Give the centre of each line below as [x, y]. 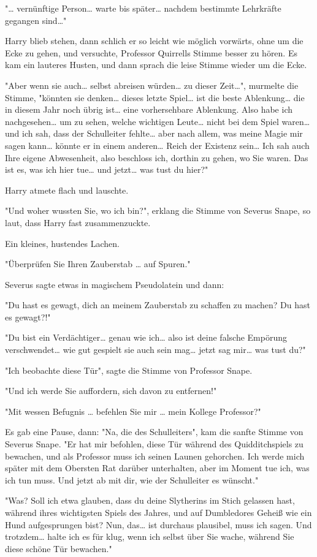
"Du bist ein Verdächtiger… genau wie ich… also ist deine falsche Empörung [146, 337]
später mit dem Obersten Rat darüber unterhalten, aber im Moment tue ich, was [157, 468]
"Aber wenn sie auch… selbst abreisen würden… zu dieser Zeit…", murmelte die [152, 85]
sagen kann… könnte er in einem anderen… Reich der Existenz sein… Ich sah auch [157, 145]
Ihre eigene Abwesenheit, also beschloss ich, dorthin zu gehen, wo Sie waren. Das [157, 157]
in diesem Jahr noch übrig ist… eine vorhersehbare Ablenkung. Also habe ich [149, 109]
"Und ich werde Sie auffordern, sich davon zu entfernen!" [111, 391]
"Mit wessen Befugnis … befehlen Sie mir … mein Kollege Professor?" [133, 411]
